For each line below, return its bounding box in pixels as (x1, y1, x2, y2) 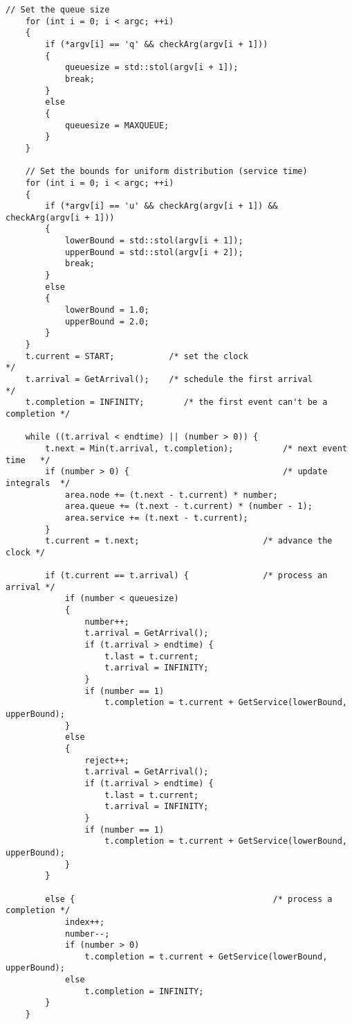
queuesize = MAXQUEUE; (64, 120, 169, 130)
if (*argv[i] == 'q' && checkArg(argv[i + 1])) (45, 39, 268, 49)
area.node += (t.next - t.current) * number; (64, 489, 278, 500)
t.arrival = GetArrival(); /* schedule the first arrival (25, 374, 313, 384)
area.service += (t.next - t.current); (64, 512, 248, 523)
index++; (64, 917, 105, 927)
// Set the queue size (6, 5, 110, 15)
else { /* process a (45, 894, 333, 904)
